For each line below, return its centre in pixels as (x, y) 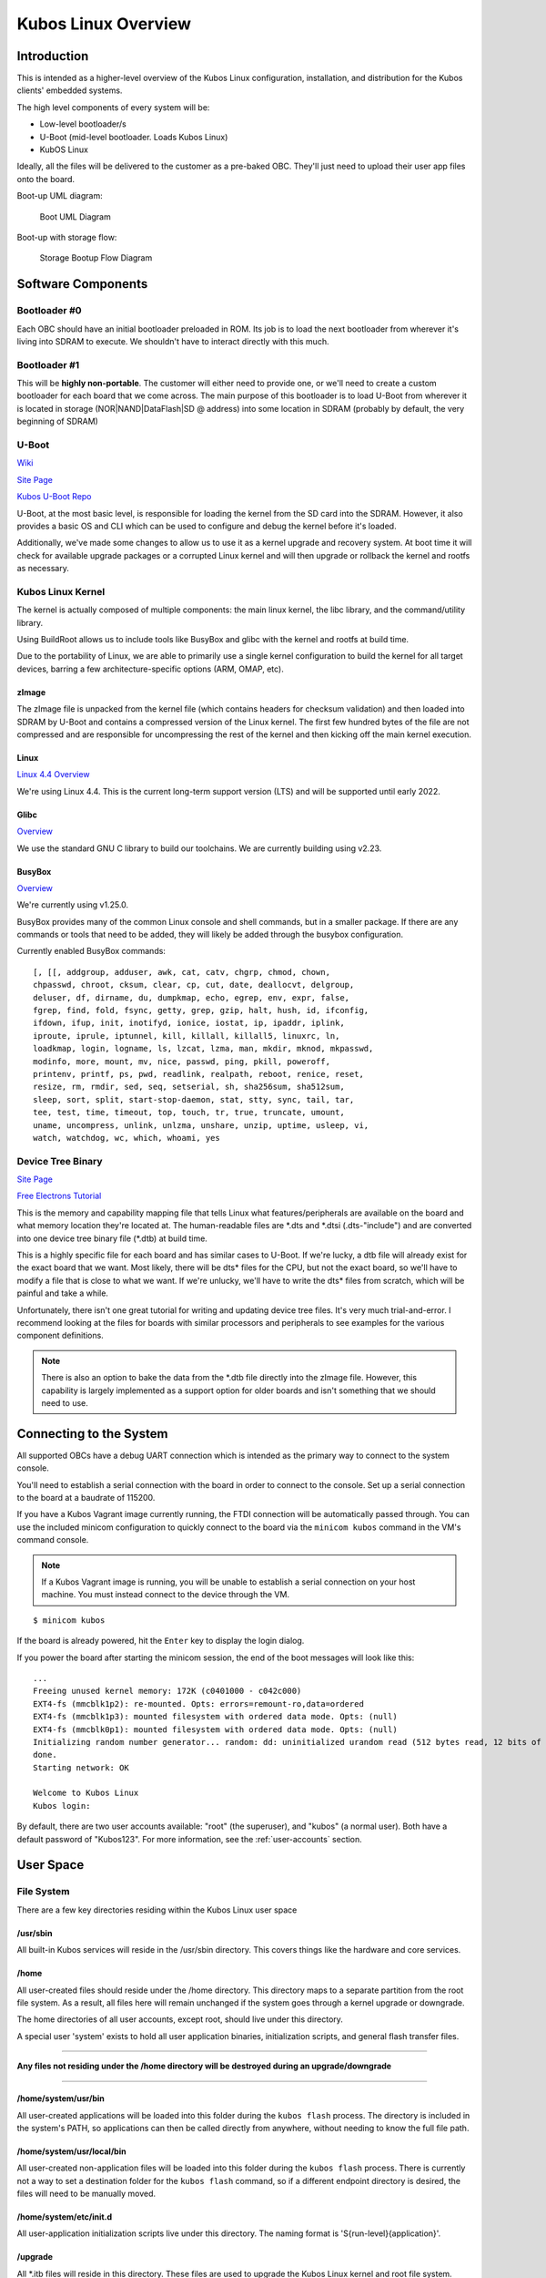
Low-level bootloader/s (83, 124)
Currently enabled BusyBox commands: (91, 951)
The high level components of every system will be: (113, 107)
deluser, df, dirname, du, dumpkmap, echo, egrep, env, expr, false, (192, 997)
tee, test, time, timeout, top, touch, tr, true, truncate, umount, (189, 1113)
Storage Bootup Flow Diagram (96, 258)
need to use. (65, 1402)
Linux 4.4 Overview (53, 775)
